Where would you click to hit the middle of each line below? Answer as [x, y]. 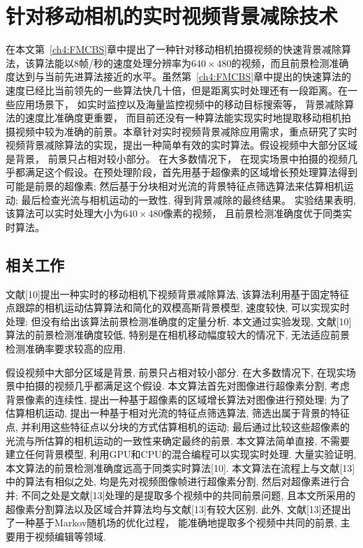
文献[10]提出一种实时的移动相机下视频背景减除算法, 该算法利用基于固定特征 [178, 294]
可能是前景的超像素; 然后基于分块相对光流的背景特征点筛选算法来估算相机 [175, 186]
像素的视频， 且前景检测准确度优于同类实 [258, 213]
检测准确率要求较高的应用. [66, 349]
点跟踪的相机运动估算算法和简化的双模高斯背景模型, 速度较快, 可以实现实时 [178, 308]
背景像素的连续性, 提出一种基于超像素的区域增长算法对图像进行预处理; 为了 [178, 399]
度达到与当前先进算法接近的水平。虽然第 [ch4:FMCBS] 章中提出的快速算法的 [179, 76]
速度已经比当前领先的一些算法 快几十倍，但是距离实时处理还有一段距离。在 [177, 90]
